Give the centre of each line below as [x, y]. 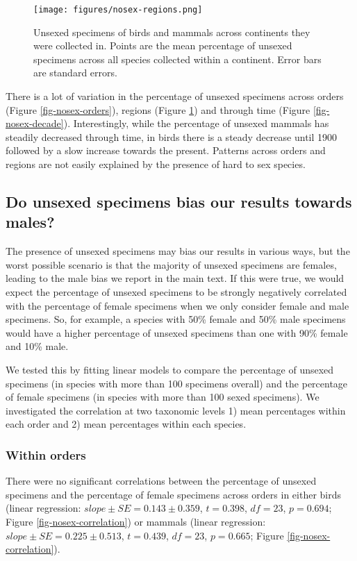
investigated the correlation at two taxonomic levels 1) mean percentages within [176, 410]
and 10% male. [37, 346]
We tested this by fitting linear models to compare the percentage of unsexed [170, 369]
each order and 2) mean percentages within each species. [126, 424]
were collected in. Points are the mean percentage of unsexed [163, 45]
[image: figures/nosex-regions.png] [118, 10]
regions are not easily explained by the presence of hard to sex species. [156, 164]
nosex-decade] [35, 123]
